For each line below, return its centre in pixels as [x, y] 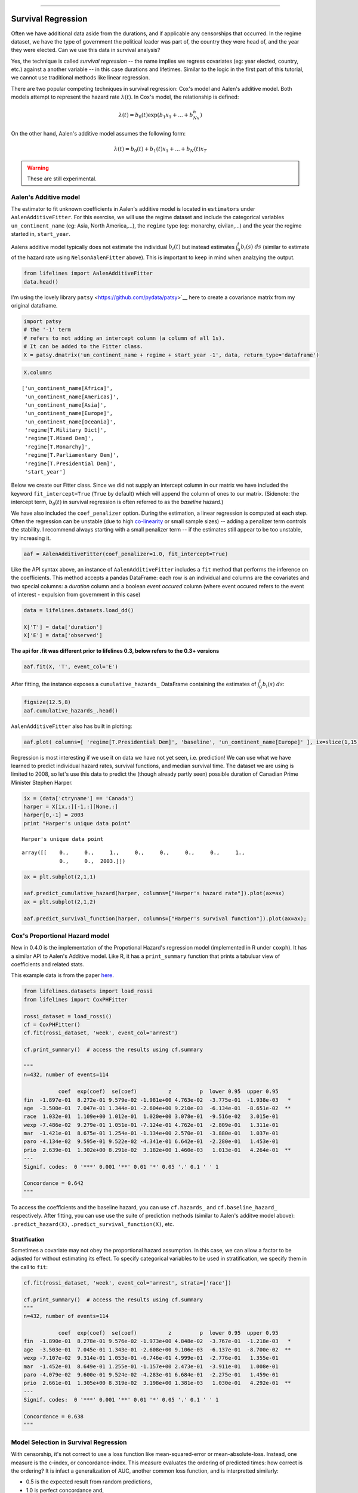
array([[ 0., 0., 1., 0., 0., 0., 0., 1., [133, 853]
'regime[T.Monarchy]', [58, 447]
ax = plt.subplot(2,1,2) [60, 901]
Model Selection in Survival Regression [69, 1442]
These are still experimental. [62, 179]
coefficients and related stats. [48, 964]
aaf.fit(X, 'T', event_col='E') [71, 667]
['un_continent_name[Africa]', [67, 388]
